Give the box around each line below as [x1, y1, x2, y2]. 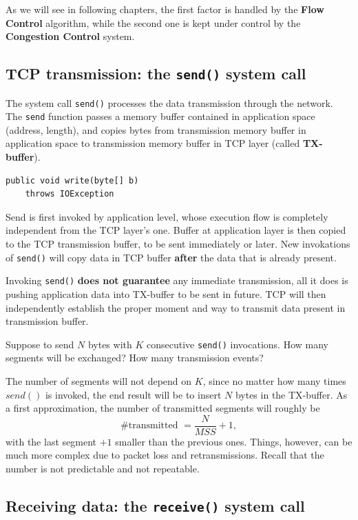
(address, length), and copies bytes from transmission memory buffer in [6, 122, 306, 137]
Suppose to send [6, 337, 74, 351]
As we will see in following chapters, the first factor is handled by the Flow [6, 2, 324, 16]
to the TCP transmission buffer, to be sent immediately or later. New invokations [6, 237, 350, 251]
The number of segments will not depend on [6, 373, 192, 388]
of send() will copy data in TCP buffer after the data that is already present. [6, 250, 337, 264]
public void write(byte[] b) [6, 175, 139, 186]
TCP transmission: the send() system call [6, 63, 306, 84]
